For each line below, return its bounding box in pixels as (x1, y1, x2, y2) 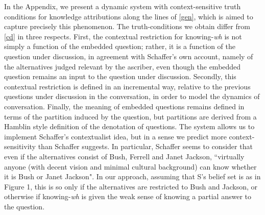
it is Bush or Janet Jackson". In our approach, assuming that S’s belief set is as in (4, 171, 261, 182)
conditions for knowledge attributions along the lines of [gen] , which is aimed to (4, 11, 253, 21)
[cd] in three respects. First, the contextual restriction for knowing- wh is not (4, 31, 242, 41)
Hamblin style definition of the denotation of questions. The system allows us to (4, 121, 255, 132)
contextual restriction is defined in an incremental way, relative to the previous (4, 81, 251, 91)
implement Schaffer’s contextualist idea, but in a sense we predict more (4, 131, 227, 141)
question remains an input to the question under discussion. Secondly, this (4, 71, 236, 82)
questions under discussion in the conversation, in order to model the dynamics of (4, 91, 260, 102)
